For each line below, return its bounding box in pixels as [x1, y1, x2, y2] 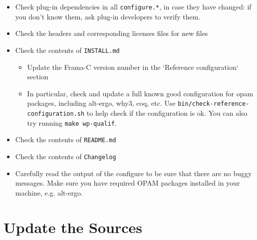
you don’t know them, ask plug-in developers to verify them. [15, 11, 201, 21]
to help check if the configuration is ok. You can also [86, 107, 248, 118]
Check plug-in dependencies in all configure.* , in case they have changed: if [15, 1, 252, 11]
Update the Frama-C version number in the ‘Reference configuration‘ [27, 61, 239, 72]
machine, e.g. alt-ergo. [15, 187, 83, 198]
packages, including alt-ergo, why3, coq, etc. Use [27, 98, 176, 108]
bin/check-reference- [178, 100, 250, 108]
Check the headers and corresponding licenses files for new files [15, 28, 208, 38]
